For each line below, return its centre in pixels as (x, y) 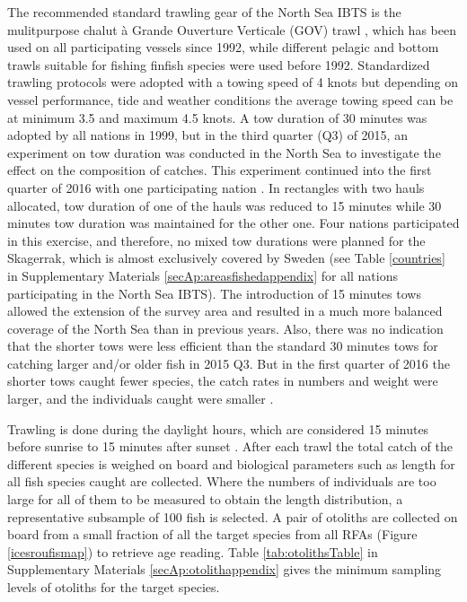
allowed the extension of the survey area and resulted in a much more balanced (225, 311)
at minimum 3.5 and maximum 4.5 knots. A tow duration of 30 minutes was (217, 117)
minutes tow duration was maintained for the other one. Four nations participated (233, 223)
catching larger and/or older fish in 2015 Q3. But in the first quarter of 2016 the (229, 363)
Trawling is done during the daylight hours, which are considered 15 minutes (218, 428)
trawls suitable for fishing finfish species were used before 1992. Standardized (219, 64)
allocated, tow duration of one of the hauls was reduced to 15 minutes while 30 (225, 205)
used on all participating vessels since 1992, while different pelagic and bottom (223, 47)
